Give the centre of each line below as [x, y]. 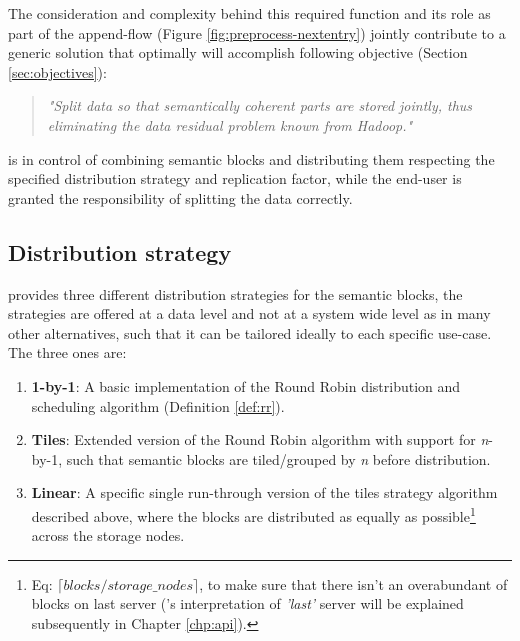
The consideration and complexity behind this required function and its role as [249, 13]
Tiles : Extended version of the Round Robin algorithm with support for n [260, 439]
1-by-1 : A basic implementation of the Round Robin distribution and [246, 385]
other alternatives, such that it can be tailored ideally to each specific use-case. [250, 332]
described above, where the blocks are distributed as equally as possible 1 [253, 514]
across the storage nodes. [108, 535]
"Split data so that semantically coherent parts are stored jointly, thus [260, 105]
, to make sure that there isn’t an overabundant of [353, 583]
